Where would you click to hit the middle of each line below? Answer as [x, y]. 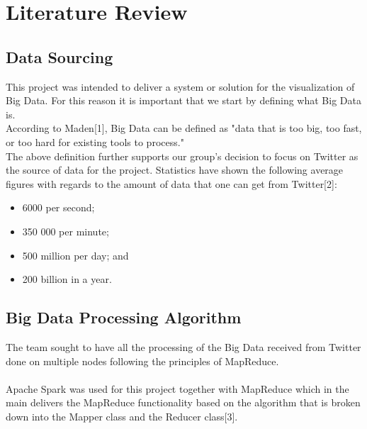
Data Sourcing [60, 56]
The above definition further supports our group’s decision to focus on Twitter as [182, 156]
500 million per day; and [75, 255]
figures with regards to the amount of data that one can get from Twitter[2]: [171, 183]
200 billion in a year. [67, 279]
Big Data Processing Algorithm [124, 317]
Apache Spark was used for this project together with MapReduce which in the [177, 388]
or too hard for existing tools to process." [95, 141]
